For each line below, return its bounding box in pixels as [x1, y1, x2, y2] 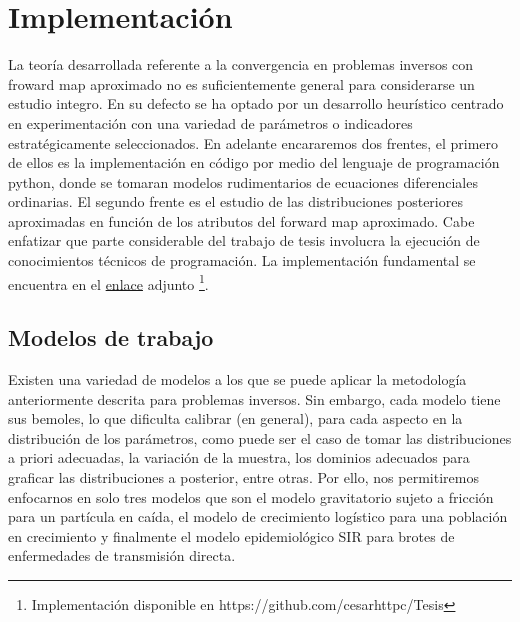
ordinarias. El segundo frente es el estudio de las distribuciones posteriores [8, 191, 463, 212]
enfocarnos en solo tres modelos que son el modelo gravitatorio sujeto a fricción [8, 486, 494, 507]
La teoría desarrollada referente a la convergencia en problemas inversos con [8, 54, 474, 75]
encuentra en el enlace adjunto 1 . [8, 270, 209, 294]
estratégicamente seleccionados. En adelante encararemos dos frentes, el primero [8, 132, 499, 153]
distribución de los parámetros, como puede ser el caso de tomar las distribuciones [8, 427, 512, 448]
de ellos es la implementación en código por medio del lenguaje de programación [8, 152, 500, 173]
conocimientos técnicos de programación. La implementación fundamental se [8, 250, 476, 271]
